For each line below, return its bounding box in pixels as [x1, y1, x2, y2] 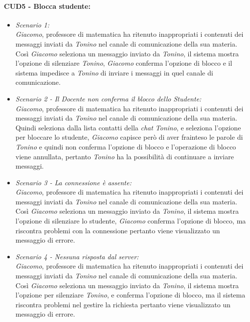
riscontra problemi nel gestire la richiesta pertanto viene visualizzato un [15, 299, 231, 309]
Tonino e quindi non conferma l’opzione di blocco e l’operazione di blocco [15, 141, 236, 151]
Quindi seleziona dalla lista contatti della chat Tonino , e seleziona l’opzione [15, 122, 241, 132]
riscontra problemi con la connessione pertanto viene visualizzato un [15, 225, 220, 235]
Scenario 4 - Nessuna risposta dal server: [15, 251, 139, 261]
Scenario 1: [15, 19, 49, 29]
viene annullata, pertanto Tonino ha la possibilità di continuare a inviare [15, 151, 234, 161]
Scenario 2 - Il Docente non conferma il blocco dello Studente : [15, 93, 202, 103]
